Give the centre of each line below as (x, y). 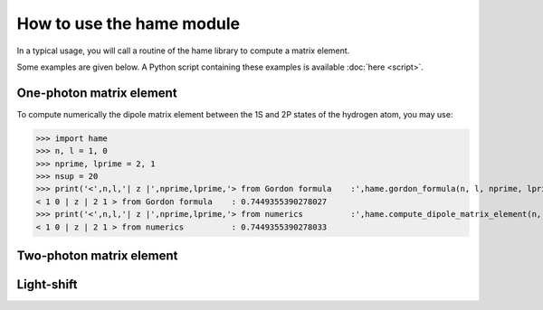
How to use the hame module (129, 23)
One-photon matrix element (97, 93)
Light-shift (47, 284)
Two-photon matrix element (97, 255)
